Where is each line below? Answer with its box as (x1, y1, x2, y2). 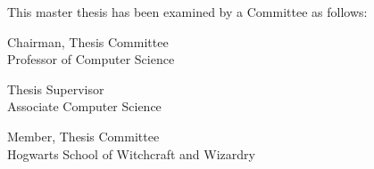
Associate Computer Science (7, 97, 162, 116)
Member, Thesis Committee (7, 126, 160, 145)
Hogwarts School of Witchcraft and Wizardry (7, 144, 255, 163)
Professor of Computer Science (7, 50, 175, 68)
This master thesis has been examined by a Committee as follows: (7, 3, 368, 20)
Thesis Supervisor (7, 79, 104, 98)
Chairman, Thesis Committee (7, 32, 169, 51)
